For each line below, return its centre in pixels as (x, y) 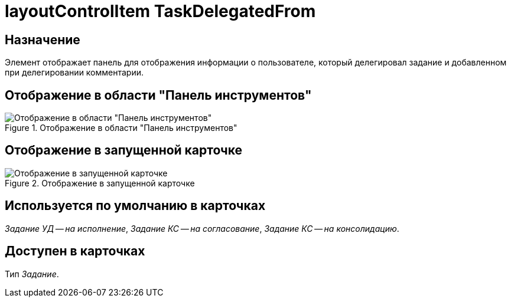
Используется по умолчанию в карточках (135, 206)
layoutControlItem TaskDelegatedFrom (160, 11)
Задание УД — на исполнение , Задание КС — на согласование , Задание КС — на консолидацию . (202, 228)
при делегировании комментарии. (74, 73)
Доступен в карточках (75, 251)
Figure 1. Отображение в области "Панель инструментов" (121, 128)
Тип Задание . (32, 274)
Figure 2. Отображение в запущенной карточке (100, 183)
